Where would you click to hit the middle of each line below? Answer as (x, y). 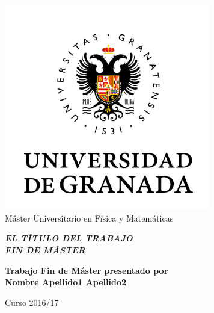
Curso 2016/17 (32, 302)
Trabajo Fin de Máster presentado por (87, 270)
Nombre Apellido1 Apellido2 (66, 282)
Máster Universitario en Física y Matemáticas (89, 218)
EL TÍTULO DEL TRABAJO (69, 238)
